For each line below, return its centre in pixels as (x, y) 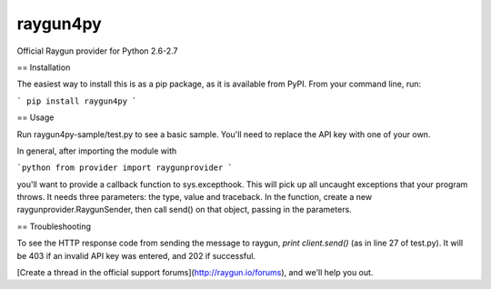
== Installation (44, 67)
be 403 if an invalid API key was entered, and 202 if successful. (136, 255)
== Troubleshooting (54, 226)
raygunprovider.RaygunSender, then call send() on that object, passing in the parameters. (184, 210)
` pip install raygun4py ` (77, 101)
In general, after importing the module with (97, 151)
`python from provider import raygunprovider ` (125, 168)
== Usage (35, 117)
